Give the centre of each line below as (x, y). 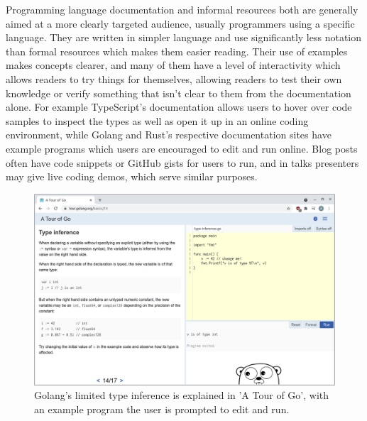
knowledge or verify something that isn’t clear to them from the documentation (179, 93)
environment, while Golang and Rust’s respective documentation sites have (169, 135)
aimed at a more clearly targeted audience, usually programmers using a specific (180, 23)
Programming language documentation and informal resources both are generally (182, 9)
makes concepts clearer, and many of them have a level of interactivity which (173, 65)
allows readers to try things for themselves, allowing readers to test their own (174, 78)
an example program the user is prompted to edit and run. (162, 409)
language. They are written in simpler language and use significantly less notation (184, 37)
